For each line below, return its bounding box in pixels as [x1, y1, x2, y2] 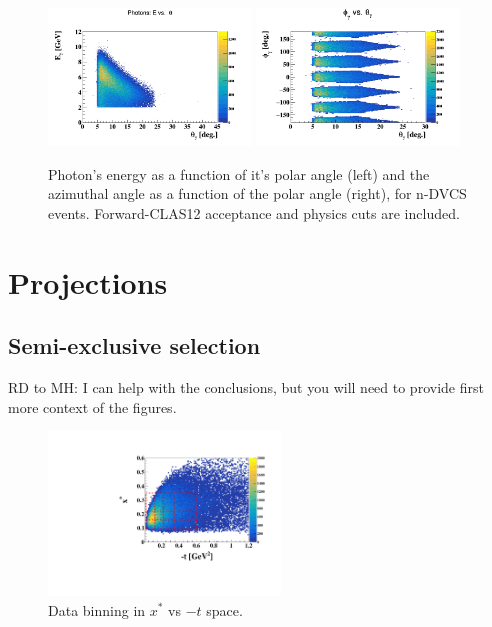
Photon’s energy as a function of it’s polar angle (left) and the [48, 163, 430, 184]
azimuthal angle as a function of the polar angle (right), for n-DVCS [48, 183, 467, 204]
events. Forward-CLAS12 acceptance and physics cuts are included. [48, 202, 460, 223]
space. [206, 599, 243, 620]
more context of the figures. [8, 396, 177, 417]
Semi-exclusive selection [8, 330, 261, 361]
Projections [8, 261, 168, 302]
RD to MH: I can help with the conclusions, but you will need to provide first [8, 376, 484, 397]
